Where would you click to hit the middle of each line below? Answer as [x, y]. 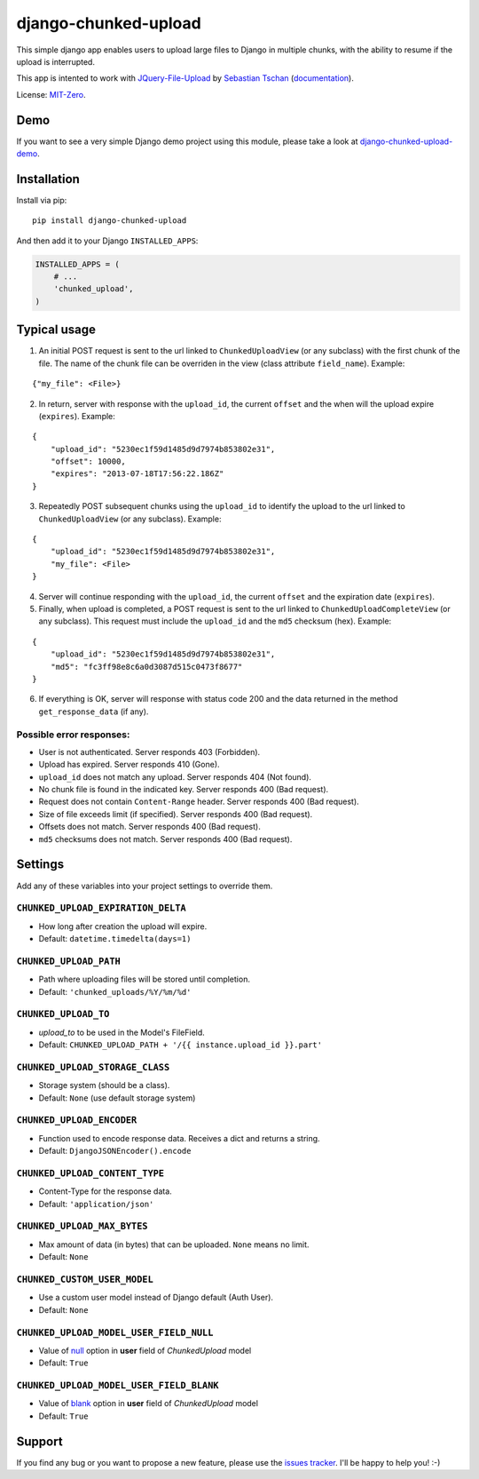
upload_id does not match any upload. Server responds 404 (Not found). [175, 776]
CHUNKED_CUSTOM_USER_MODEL [85, 1280]
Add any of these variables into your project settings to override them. [145, 886]
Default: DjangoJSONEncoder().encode [115, 1151]
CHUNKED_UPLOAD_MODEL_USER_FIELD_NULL [115, 1332]
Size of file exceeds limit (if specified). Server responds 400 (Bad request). [176, 814]
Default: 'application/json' [96, 1204]
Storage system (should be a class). [104, 1085]
